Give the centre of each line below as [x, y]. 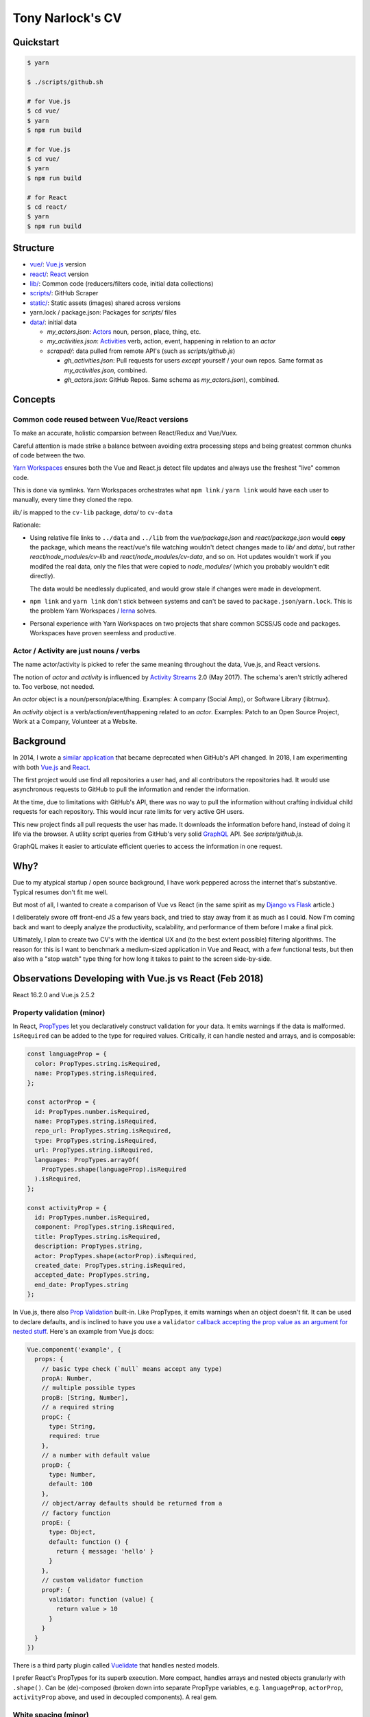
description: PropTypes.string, [89, 1246]
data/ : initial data [53, 322]
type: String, [72, 1426]
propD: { [56, 1465]
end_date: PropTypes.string [82, 1285]
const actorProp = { [61, 1102]
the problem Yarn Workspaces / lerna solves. [94, 611]
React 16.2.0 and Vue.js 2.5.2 [54, 994]
